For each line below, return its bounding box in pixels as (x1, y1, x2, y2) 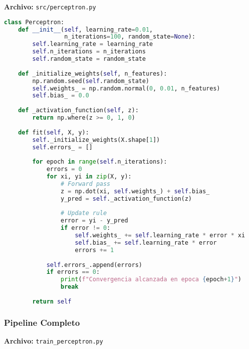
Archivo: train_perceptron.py (4, 336, 103, 346)
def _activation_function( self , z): (18, 107, 139, 114)
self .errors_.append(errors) (46, 261, 143, 268)
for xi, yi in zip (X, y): (46, 173, 132, 180)
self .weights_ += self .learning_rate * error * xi (75, 232, 245, 239)
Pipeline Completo (4, 316, 80, 328)
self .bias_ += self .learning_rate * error (75, 239, 217, 246)
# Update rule (60, 210, 107, 217)
